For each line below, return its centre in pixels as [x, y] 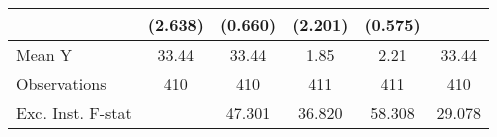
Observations [61, 83]
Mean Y [44, 54]
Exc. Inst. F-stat [74, 112]
